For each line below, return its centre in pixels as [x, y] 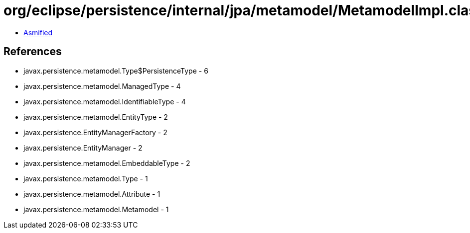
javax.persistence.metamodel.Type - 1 [86, 178]
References [33, 52]
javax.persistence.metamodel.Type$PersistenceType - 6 [116, 71]
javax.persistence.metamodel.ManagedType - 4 [102, 86]
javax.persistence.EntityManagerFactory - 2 [95, 132]
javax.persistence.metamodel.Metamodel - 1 [96, 209]
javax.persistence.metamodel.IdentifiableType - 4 [105, 101]
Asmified [38, 32]
